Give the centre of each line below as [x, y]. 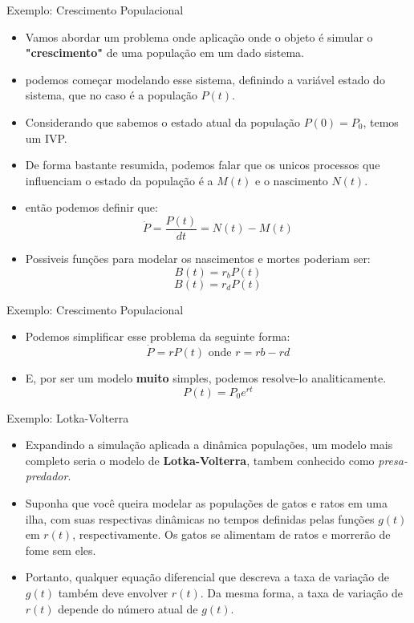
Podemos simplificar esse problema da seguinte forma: [158, 336]
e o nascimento [292, 180]
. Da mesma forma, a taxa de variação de [302, 593]
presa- [393, 460]
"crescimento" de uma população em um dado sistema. [164, 53]
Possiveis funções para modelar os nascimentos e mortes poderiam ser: [198, 258]
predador [47, 476]
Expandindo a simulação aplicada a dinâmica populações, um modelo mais [209, 445]
